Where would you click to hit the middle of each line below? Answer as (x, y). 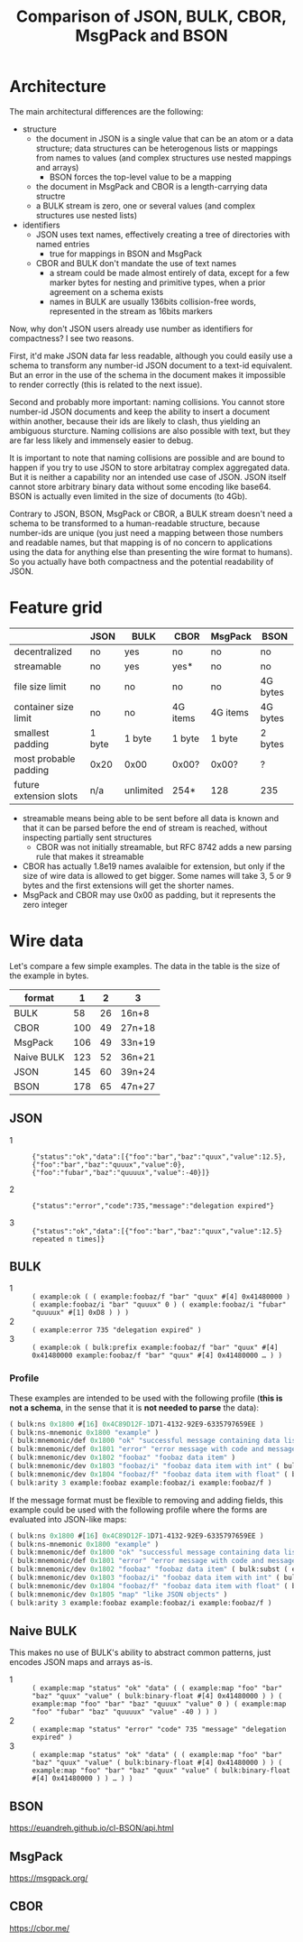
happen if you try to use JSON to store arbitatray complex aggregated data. (150, 467)
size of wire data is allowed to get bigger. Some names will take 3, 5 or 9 (156, 875)
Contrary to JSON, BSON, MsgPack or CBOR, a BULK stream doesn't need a (151, 513)
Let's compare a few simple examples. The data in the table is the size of (145, 966)
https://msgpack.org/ (49, 1878)
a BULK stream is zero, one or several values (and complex (145, 206)
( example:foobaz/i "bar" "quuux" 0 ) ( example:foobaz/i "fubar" (159, 1305)
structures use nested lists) (87, 215)
